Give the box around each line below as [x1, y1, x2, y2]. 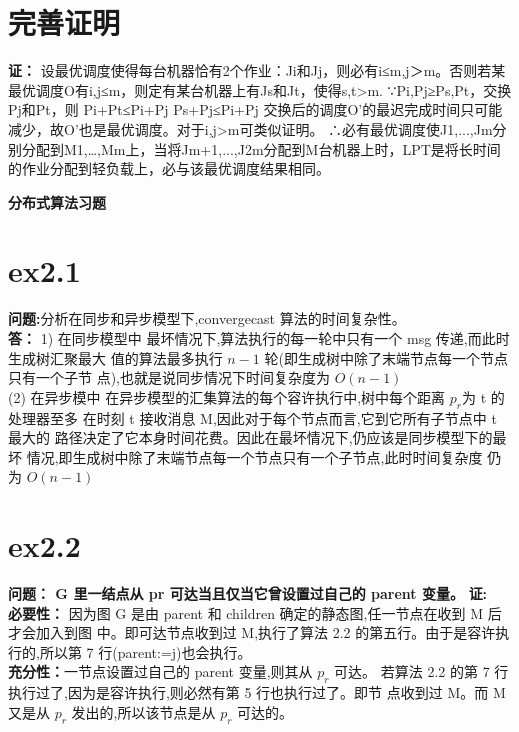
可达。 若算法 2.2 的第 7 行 [334, 661, 509, 682]
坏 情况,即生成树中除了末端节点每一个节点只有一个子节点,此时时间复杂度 [8, 446, 483, 467]
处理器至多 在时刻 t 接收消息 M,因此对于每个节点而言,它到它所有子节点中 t [8, 407, 497, 428]
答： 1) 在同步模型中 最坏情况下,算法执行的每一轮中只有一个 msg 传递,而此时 [8, 328, 510, 348]
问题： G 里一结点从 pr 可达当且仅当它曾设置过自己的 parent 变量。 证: [8, 583, 488, 604]
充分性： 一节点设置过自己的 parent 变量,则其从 [8, 661, 313, 682]
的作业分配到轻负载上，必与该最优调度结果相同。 [8, 158, 330, 179]
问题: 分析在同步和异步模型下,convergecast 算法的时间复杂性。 [8, 308, 406, 329]
